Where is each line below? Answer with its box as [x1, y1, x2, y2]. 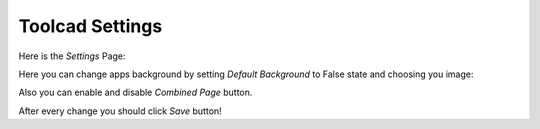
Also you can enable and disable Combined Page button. [18, 86, 253, 99]
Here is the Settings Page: [18, 50, 126, 62]
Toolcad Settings [18, 15, 163, 37]
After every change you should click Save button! [18, 105, 222, 117]
